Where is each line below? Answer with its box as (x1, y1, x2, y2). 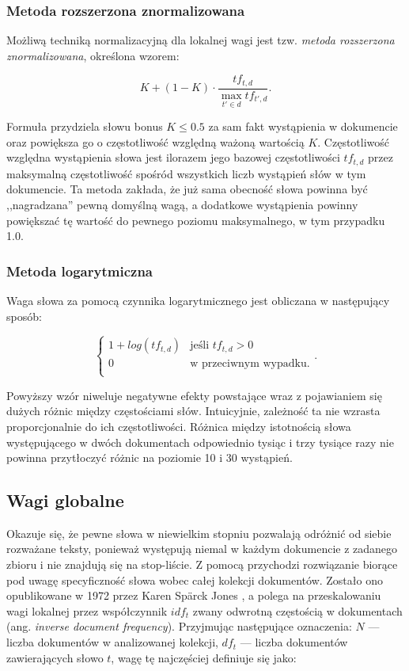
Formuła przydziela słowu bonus (6, 118, 163, 135)
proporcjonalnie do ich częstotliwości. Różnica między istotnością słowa (6, 417, 351, 434)
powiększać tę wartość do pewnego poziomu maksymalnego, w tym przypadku (6, 212, 385, 228)
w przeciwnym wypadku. (190, 358, 310, 370)
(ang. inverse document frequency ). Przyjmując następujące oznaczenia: (6, 618, 352, 635)
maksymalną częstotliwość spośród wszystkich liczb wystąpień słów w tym (6, 165, 366, 181)
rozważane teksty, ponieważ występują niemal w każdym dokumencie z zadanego (6, 540, 398, 557)
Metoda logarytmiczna (6, 261, 153, 280)
